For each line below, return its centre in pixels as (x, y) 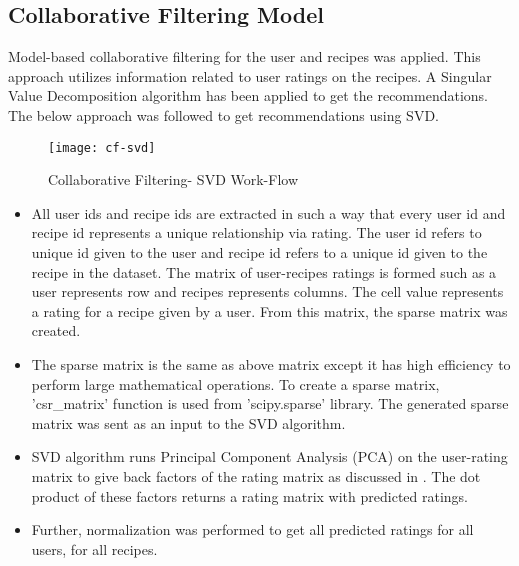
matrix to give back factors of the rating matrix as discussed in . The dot (256, 475)
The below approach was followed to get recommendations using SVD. (223, 114)
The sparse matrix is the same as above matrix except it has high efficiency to (271, 363)
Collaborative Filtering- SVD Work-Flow (173, 179)
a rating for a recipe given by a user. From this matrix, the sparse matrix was (269, 310)
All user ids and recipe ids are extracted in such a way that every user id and (268, 212)
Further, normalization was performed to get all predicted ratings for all (252, 529)
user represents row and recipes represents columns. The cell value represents (267, 291)
